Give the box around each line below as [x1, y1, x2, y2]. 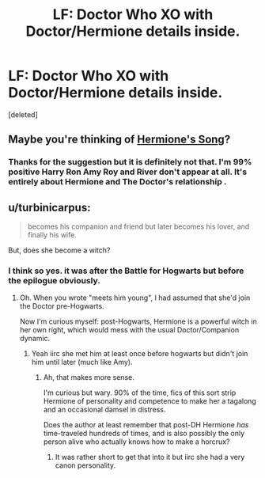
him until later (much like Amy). [31, 358, 133, 367]
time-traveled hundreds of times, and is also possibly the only [43, 429, 245, 438]
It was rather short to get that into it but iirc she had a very [55, 453, 245, 462]
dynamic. [19, 334, 51, 343]
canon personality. [55, 461, 116, 470]
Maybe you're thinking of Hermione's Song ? [8, 133, 231, 146]
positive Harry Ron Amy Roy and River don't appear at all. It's [8, 166, 248, 177]
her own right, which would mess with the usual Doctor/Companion [19, 325, 240, 335]
